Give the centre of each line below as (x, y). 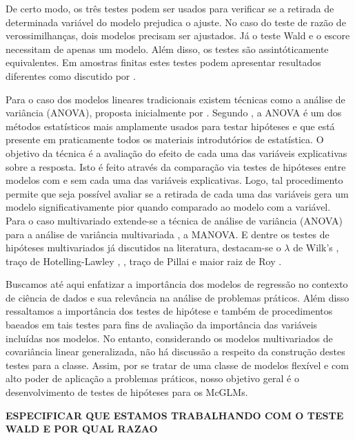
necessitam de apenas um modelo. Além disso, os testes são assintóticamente (167, 49)
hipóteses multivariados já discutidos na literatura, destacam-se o (143, 248)
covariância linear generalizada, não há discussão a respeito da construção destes (175, 352)
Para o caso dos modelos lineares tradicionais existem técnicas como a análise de (175, 99)
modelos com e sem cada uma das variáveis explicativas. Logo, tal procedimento (174, 180)
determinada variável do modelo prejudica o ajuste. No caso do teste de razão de (176, 22)
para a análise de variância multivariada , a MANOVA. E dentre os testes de (168, 234)
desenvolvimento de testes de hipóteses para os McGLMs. (127, 392)
